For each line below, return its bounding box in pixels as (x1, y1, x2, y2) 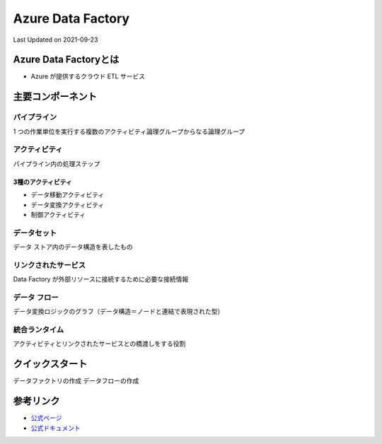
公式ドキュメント (30, 423, 81, 432)
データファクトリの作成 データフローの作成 (13, 377, 139, 385)
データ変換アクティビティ (30, 200, 105, 209)
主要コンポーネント (13, 90, 97, 103)
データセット (13, 228, 57, 238)
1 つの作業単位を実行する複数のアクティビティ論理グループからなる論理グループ (13, 127, 245, 136)
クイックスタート (13, 358, 88, 370)
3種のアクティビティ (13, 177, 72, 186)
